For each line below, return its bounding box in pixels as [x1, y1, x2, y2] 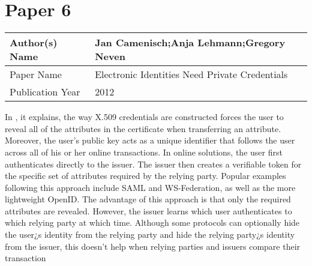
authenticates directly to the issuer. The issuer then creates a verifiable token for [5, 157, 302, 170]
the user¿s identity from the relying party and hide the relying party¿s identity [5, 228, 295, 241]
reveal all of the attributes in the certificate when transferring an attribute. [5, 122, 281, 135]
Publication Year [10, 85, 80, 99]
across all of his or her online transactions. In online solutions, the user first [5, 145, 283, 158]
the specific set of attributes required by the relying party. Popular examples [5, 169, 286, 182]
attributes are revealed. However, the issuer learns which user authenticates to [5, 204, 292, 217]
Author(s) [10, 35, 58, 50]
